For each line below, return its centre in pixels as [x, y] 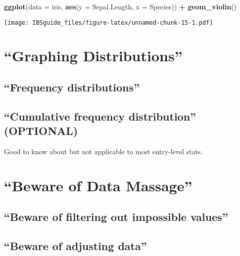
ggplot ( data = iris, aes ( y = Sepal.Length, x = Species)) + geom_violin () [120, 6]
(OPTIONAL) [41, 131]
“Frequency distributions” [72, 87]
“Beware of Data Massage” [98, 185]
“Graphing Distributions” [93, 56]
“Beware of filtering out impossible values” [116, 217]
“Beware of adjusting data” [75, 246]
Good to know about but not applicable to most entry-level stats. [103, 151]
